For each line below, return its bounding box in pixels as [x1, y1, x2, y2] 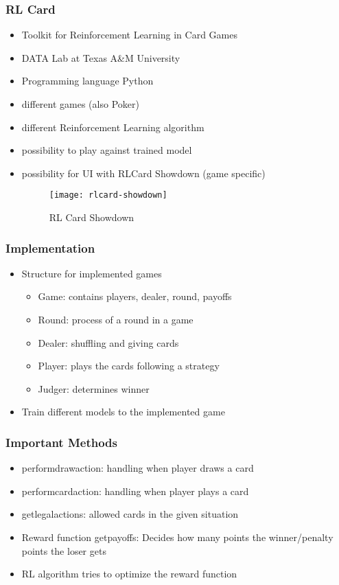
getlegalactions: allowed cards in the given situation [21, 507, 239, 521]
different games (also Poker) [21, 97, 139, 111]
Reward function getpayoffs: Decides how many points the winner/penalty [21, 530, 334, 544]
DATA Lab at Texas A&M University [21, 50, 180, 65]
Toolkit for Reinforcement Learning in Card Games [21, 27, 237, 42]
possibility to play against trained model [21, 143, 192, 157]
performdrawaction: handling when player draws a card [21, 461, 254, 475]
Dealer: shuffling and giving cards [38, 335, 179, 349]
